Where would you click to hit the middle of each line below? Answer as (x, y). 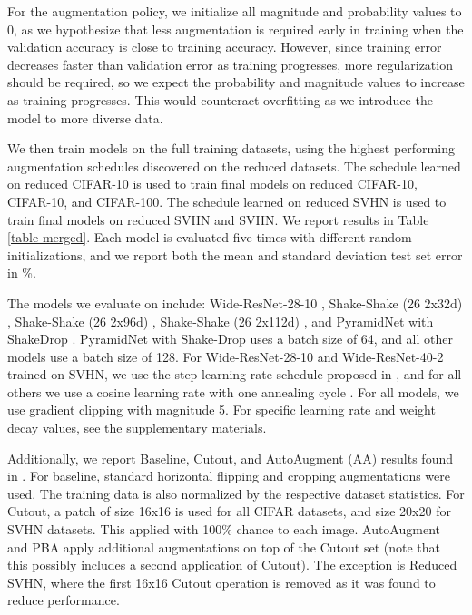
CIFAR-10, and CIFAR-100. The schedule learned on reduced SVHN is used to (227, 201)
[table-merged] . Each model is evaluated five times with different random (210, 237)
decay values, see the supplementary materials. (137, 428)
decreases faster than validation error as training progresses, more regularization (230, 64)
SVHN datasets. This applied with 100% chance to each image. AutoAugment (224, 529)
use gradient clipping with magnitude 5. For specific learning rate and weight (221, 410)
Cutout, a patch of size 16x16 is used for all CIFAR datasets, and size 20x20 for (229, 511)
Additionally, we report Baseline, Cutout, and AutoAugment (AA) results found (230, 458)
